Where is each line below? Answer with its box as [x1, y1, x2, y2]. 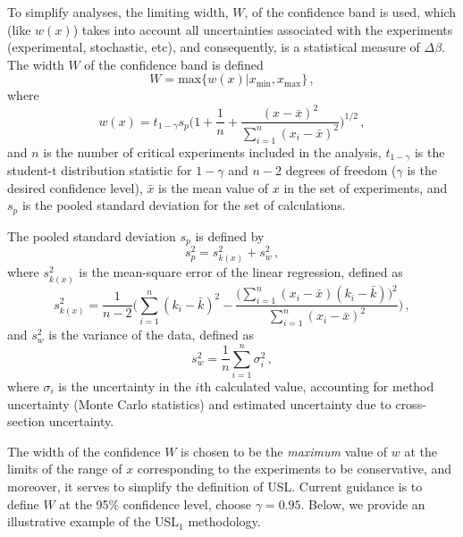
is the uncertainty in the [58, 377, 191, 395]
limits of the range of [7, 459, 122, 478]
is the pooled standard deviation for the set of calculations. [21, 196, 346, 214]
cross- [395, 394, 426, 413]
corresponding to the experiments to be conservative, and [137, 459, 451, 478]
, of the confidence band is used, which [244, 3, 457, 21]
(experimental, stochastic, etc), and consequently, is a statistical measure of [7, 38, 420, 56]
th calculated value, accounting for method [199, 377, 434, 395]
